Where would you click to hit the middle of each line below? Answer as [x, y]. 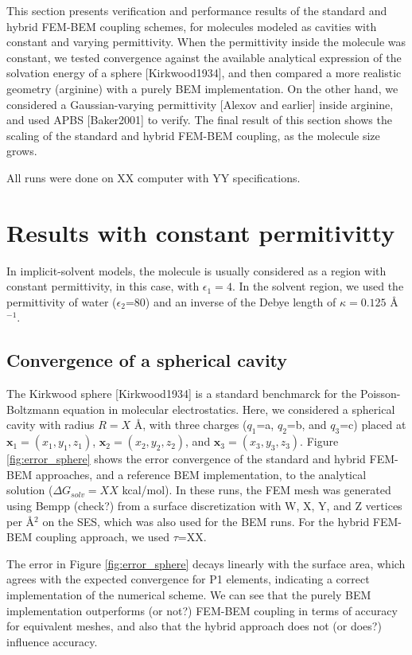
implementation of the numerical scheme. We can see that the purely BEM [189, 594]
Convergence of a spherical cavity [147, 360]
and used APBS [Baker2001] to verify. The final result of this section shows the [199, 120]
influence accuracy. [52, 641]
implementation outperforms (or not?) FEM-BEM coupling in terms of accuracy [202, 610]
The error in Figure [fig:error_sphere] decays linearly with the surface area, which [206, 563]
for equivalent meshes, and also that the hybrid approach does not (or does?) [194, 626]
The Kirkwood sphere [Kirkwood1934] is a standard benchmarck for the [182, 394]
